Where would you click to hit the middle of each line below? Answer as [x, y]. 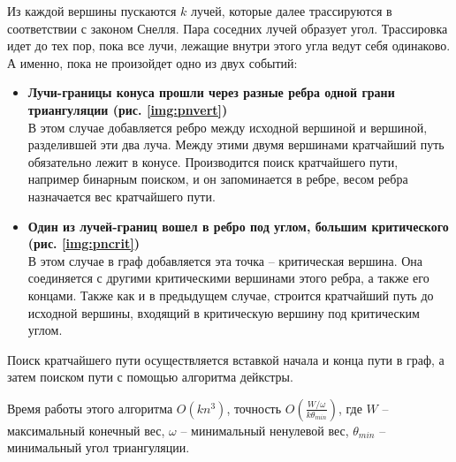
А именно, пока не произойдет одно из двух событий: [152, 62]
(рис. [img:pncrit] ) [84, 243]
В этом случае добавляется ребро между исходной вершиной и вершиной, [228, 127]
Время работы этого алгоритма [90, 408]
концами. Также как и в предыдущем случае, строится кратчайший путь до [231, 295]
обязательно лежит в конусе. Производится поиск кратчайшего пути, [213, 161]
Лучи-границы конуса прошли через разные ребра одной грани [211, 92]
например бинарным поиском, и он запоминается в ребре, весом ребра [218, 179]
